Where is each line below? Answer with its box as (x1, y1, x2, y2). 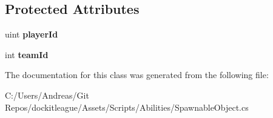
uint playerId (5, 28, 58, 41)
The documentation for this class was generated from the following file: (5, 68, 269, 81)
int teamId (5, 48, 49, 61)
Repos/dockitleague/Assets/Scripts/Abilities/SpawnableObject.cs (5, 100, 249, 113)
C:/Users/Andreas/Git (5, 88, 89, 101)
